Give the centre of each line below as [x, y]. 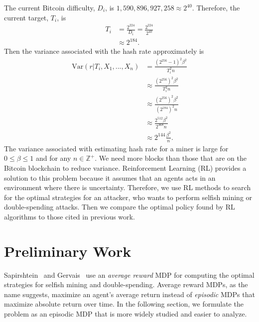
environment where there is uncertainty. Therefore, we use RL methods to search [128, 187]
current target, [26, 17]
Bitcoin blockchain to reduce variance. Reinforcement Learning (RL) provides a [125, 167]
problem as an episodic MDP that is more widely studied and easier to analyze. [126, 314]
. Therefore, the [216, 7]
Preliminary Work [68, 251]
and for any [53, 158]
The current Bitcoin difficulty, [50, 7]
